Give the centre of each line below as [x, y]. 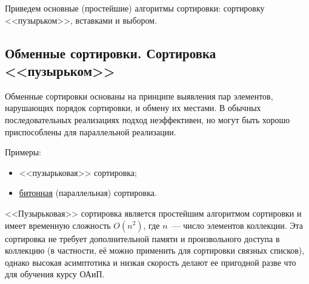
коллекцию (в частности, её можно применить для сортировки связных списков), [155, 250]
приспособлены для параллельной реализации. [91, 131]
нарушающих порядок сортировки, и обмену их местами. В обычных [133, 108]
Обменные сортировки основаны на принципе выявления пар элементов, [139, 96]
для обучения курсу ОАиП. [55, 274]
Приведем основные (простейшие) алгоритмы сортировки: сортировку [135, 8]
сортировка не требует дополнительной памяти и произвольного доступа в [142, 238]
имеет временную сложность [58, 225]
